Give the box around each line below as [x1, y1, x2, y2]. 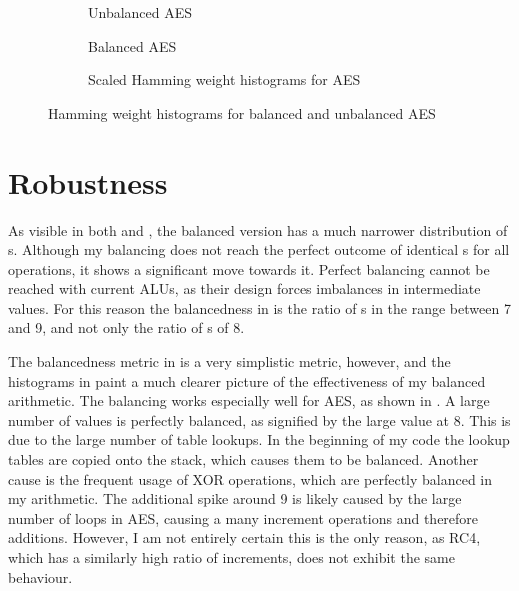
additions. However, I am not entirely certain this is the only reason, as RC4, [8, 527, 481, 548]
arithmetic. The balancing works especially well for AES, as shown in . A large [8, 390, 490, 411]
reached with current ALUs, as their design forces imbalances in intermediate [8, 278, 481, 299]
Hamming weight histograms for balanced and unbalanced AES [48, 102, 436, 123]
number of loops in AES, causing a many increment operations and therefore [8, 507, 479, 528]
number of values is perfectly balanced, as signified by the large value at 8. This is [8, 409, 511, 430]
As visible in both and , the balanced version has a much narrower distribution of [8, 219, 508, 240]
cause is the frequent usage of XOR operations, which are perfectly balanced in [8, 468, 493, 489]
